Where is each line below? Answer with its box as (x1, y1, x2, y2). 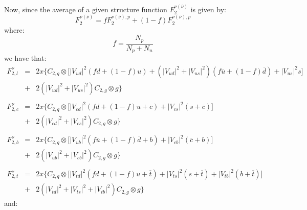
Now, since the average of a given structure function (4, 4, 167, 14)
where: (4, 24, 25, 35)
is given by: (190, 4, 226, 14)
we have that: (4, 53, 47, 63)
